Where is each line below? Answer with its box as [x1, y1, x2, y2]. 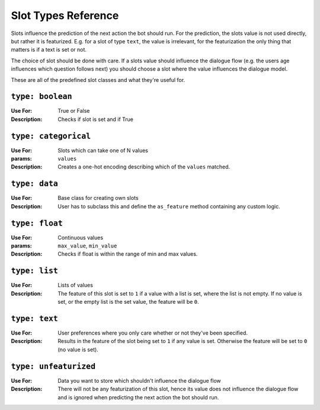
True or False [57, 107, 90, 115]
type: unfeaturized [11, 361, 96, 371]
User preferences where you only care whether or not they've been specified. [57, 329, 248, 336]
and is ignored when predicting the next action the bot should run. [57, 393, 219, 401]
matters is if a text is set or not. [11, 46, 87, 53]
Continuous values [57, 234, 104, 241]
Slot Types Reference [11, 9, 119, 22]
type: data [11, 179, 59, 189]
